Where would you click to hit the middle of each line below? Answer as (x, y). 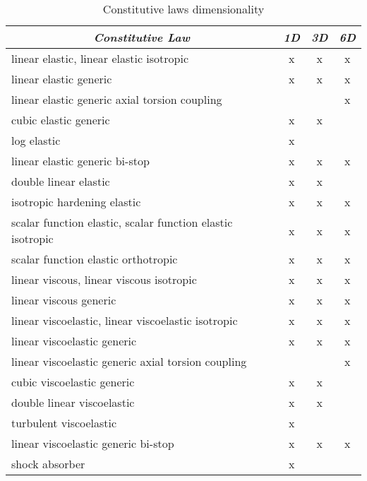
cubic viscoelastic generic (73, 382)
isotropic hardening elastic (76, 202)
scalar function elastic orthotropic (95, 259)
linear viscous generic (64, 300)
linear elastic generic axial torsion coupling (117, 99)
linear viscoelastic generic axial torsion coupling (129, 361)
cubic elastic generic (61, 120)
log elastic (36, 140)
